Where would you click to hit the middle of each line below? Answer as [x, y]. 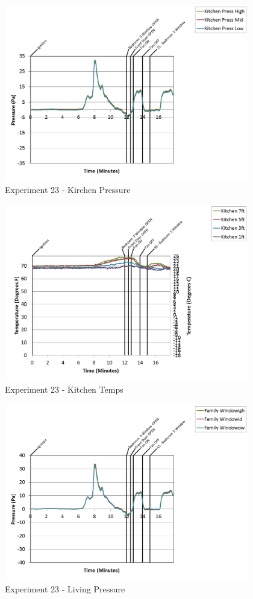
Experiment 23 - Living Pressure [65, 589]
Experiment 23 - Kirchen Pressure [68, 190]
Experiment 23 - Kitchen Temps [64, 389]
